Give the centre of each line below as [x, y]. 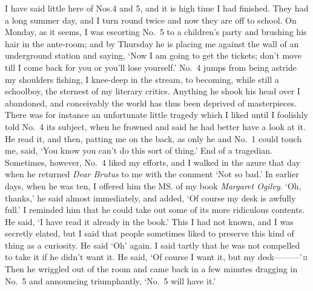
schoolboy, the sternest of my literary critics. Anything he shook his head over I [153, 91]
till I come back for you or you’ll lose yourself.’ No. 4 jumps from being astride [151, 67]
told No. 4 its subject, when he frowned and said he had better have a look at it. [155, 126]
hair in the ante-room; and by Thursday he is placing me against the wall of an [152, 43]
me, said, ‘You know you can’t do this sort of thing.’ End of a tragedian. [139, 150]
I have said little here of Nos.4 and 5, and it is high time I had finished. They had [157, 8]
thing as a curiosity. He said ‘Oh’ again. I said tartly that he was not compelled [153, 245]
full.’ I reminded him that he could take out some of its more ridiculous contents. [155, 210]
